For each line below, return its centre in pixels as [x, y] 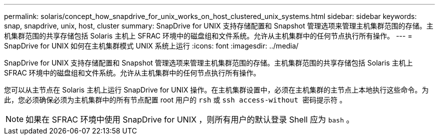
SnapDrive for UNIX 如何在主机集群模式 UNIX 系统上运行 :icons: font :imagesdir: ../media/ [151, 46]
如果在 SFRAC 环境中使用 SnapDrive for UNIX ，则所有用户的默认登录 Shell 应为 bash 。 [190, 119]
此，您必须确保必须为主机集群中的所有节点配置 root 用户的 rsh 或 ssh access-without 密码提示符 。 [175, 100]
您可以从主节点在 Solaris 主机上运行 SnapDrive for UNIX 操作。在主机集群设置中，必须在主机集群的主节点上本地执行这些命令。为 [216, 90]
